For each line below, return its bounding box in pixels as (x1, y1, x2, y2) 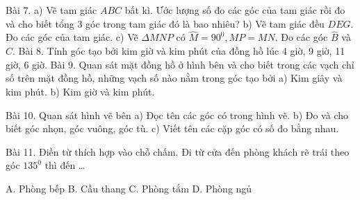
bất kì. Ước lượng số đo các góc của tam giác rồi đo (124, 3, 345, 17)
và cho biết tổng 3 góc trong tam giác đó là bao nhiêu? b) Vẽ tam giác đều (6, 16, 325, 30)
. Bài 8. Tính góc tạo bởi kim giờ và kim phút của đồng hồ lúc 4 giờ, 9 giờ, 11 (13, 44, 345, 58)
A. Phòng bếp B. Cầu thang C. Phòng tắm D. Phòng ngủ (6, 181, 252, 195)
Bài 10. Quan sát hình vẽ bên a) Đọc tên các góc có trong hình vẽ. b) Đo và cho (6, 107, 348, 122)
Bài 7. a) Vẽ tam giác (6, 3, 97, 17)
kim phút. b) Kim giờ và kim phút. (6, 84, 155, 98)
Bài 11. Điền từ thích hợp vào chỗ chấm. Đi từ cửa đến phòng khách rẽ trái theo (6, 144, 350, 158)
